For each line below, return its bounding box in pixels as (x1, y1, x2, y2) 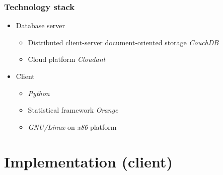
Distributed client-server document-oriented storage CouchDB (28, 37, 219, 47)
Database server (16, 20, 65, 31)
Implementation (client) (4, 151, 173, 171)
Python (28, 87, 50, 98)
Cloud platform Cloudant (28, 54, 106, 64)
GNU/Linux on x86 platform (28, 121, 117, 132)
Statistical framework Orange (28, 105, 118, 115)
